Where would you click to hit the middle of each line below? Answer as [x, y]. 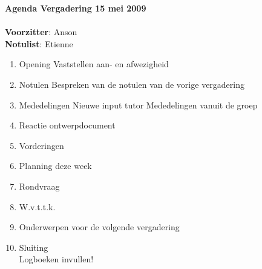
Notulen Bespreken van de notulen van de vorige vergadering [132, 84]
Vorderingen [41, 145]
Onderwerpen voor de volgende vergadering [99, 227]
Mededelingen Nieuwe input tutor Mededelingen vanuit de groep [138, 105]
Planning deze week [55, 166]
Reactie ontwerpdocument [67, 125]
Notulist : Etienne [39, 43]
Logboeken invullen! [56, 259]
